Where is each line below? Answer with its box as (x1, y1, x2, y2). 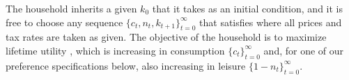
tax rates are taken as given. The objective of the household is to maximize (6, 30, 327, 44)
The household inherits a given (6, 1, 137, 15)
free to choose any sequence (6, 14, 123, 29)
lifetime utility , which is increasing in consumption (6, 43, 225, 57)
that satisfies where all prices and (199, 14, 342, 29)
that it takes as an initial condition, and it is (152, 1, 343, 15)
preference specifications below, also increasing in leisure (6, 58, 246, 72)
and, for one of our (263, 43, 344, 57)
